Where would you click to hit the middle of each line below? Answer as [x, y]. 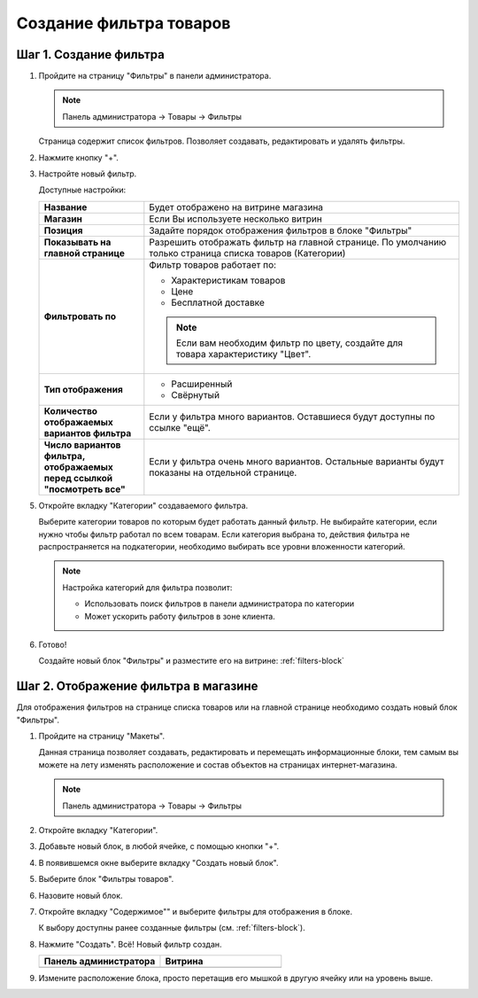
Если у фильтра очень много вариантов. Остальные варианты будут [297, 461]
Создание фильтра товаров [123, 23]
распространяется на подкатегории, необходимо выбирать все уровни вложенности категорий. [222, 546]
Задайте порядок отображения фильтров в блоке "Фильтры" [281, 230]
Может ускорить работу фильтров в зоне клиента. [180, 616]
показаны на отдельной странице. [223, 472]
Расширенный [202, 384]
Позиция [63, 230]
